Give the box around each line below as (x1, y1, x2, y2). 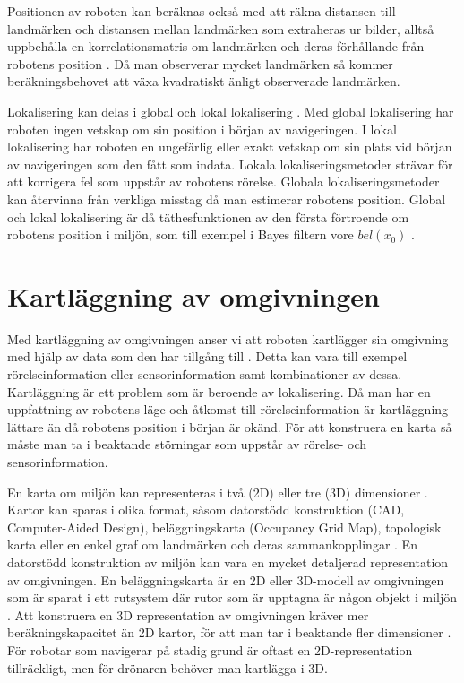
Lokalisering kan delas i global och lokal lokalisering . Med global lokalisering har (7, 101, 454, 120)
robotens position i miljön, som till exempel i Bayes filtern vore (7, 225, 354, 244)
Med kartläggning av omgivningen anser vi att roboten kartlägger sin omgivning (7, 329, 449, 348)
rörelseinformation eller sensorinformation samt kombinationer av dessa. (7, 365, 402, 384)
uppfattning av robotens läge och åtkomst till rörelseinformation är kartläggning (7, 400, 449, 419)
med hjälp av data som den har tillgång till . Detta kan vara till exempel (7, 347, 408, 366)
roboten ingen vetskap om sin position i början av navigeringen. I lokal (7, 119, 397, 138)
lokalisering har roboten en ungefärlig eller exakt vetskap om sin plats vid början (7, 137, 452, 156)
